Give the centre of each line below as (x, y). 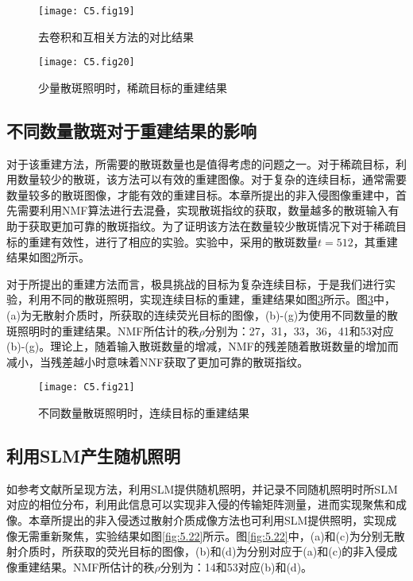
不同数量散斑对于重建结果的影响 (131, 130)
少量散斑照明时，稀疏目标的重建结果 (133, 87)
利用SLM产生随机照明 (93, 456)
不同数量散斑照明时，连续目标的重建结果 (144, 413)
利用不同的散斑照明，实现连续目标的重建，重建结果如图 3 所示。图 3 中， (212, 299)
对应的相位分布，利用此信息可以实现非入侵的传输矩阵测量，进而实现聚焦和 (201, 504)
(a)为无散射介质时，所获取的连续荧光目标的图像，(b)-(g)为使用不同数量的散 (203, 315)
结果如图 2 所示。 (48, 257)
